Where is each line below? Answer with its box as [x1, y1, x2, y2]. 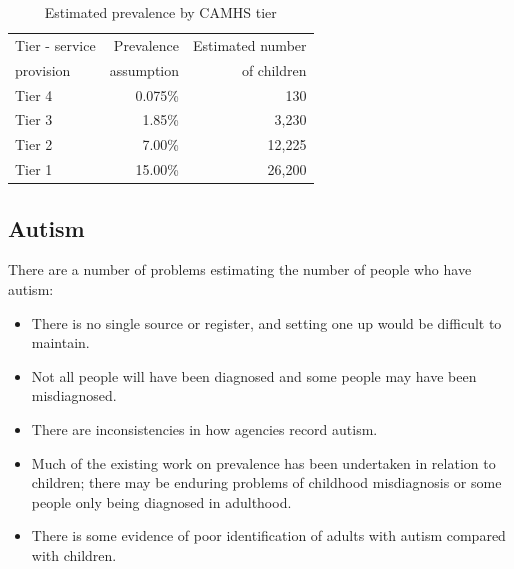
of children [241, 59, 307, 80]
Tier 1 [15, 159, 53, 180]
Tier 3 [15, 109, 53, 130]
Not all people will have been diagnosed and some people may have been [31, 365, 477, 386]
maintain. [31, 332, 90, 353]
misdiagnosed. [31, 385, 117, 406]
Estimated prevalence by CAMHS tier [44, 2, 277, 22]
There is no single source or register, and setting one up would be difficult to [31, 312, 502, 333]
